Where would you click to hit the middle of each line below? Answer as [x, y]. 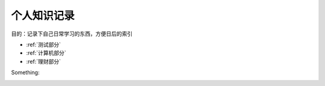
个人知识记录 [43, 16]
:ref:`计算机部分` [46, 53]
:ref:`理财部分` [44, 61]
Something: [25, 73]
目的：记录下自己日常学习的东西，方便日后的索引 [72, 34]
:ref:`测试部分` [44, 45]
